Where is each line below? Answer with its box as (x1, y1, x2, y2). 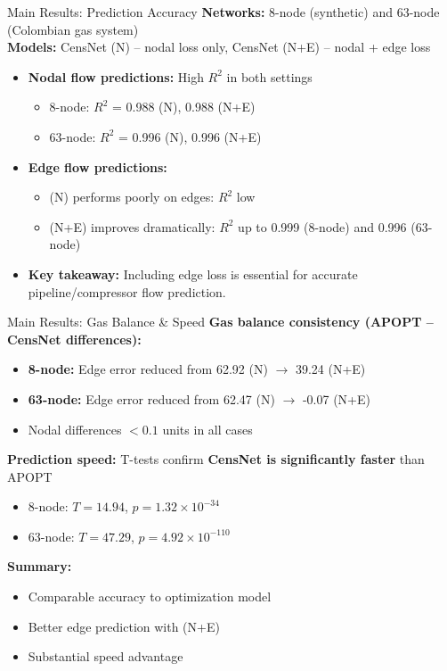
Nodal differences (28, 419, 122, 438)
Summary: (7, 557, 72, 576)
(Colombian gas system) (7, 20, 139, 38)
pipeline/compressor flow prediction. (28, 282, 226, 301)
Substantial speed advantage (28, 647, 183, 666)
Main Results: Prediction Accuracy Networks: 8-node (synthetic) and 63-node (7, 3, 440, 21)
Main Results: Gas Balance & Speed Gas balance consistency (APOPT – (7, 312, 434, 331)
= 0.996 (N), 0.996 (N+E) (118, 127, 262, 145)
